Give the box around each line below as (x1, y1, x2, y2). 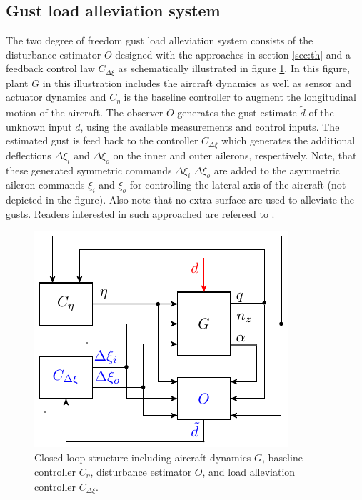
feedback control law (6, 61, 95, 76)
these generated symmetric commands (6, 162, 172, 177)
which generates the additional (221, 133, 356, 148)
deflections (6, 147, 51, 162)
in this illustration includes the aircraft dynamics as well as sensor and (42, 75, 351, 90)
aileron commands (6, 177, 85, 192)
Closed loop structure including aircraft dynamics (34, 449, 251, 464)
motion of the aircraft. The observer (6, 105, 164, 120)
